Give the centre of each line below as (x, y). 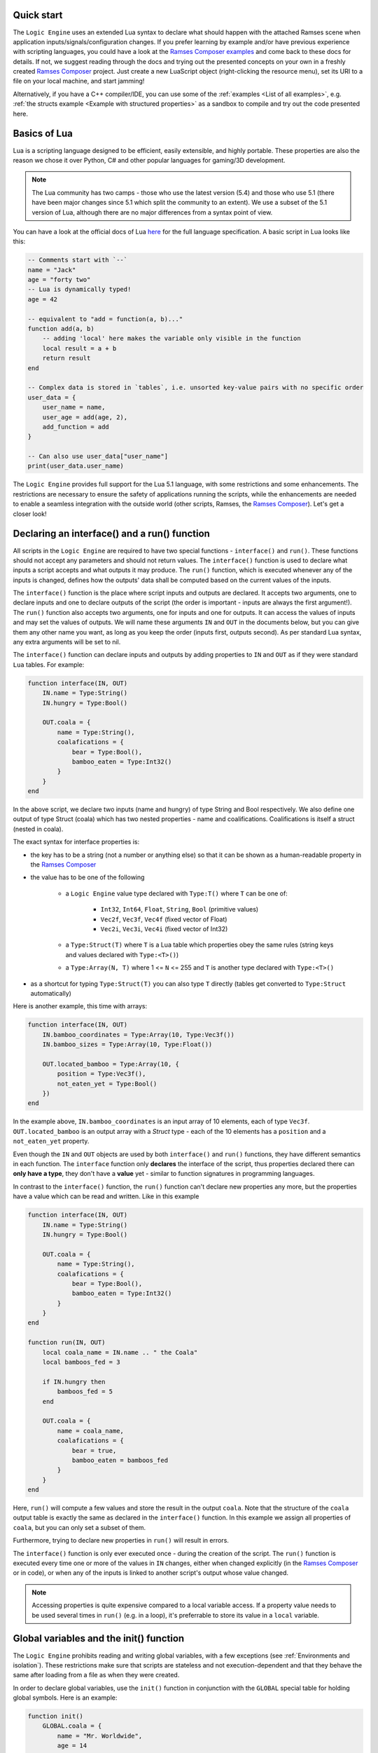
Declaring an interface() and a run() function (111, 534)
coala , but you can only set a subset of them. (79, 1527)
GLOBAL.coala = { (72, 1726)
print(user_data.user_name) (76, 466)
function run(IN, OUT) (66, 1342)
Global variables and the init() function (99, 1638)
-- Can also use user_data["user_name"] (98, 456)
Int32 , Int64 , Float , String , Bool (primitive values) (180, 909)
